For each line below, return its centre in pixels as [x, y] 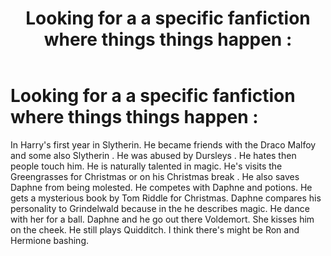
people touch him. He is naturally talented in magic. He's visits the [146, 166]
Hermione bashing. [49, 240]
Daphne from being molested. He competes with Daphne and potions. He [161, 187]
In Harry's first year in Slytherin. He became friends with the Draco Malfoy [163, 144]
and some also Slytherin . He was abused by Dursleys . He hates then [153, 155]
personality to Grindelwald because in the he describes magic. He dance [160, 208]
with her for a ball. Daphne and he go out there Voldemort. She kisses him [162, 219]
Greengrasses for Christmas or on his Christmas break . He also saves [155, 176]
